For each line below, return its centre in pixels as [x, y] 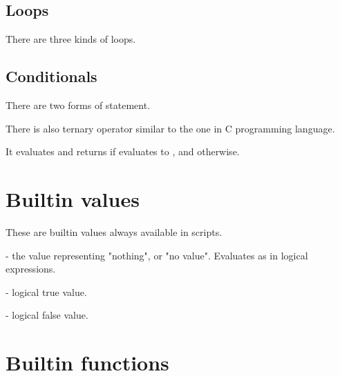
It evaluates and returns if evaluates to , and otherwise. [123, 151]
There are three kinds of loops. [71, 39]
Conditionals [51, 76]
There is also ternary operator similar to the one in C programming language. [170, 128]
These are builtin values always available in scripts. [114, 231]
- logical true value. [46, 291]
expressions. [31, 269]
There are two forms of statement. [78, 105]
